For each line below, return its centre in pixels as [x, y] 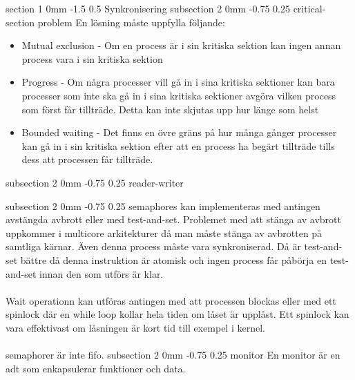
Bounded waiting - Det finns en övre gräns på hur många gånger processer [179, 132]
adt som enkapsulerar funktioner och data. [96, 368]
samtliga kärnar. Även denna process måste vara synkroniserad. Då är [153, 246]
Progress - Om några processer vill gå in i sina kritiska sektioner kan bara [178, 82]
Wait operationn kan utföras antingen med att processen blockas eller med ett [171, 300]
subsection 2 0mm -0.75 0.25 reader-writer [95, 182]
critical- [309, 8]
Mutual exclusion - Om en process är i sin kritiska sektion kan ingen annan [181, 45]
